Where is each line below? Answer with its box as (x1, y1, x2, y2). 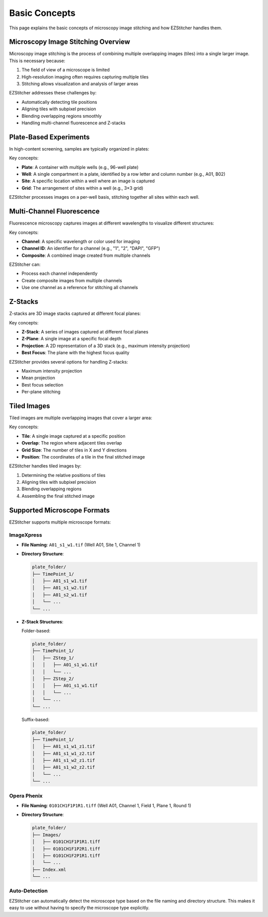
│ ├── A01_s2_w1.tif (32, 592, 87, 598)
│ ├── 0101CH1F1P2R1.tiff (32, 846, 100, 851)
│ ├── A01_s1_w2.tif (32, 585, 87, 591)
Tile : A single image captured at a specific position (21, 433, 126, 439)
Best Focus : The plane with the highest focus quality (21, 350, 130, 356)
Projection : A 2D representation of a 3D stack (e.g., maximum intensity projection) (21, 343, 191, 349)
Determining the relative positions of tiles (21, 472, 106, 478)
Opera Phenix (9, 792, 43, 799)
